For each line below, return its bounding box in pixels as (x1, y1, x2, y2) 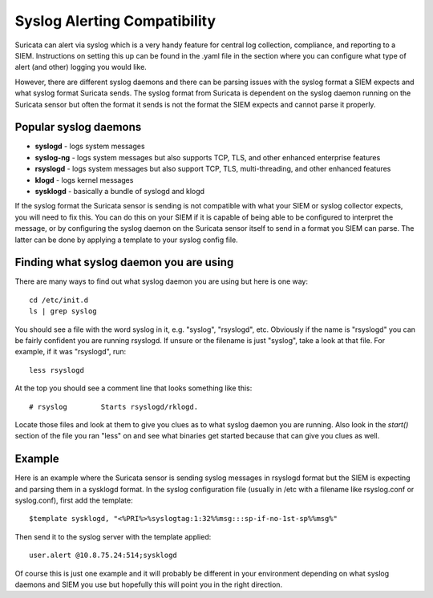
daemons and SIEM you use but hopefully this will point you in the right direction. (14, 580, 283, 589)
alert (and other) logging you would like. (14, 63, 148, 72)
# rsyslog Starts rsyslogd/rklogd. (29, 402, 199, 411)
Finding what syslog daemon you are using (14, 256, 234, 269)
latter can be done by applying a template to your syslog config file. (14, 235, 238, 244)
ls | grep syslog (29, 307, 97, 316)
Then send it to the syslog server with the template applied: (14, 531, 212, 541)
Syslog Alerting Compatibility (14, 12, 216, 30)
